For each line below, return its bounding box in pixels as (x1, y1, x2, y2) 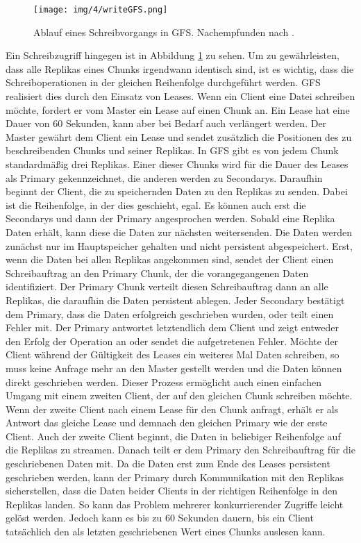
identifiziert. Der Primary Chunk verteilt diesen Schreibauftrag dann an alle (6, 279, 328, 294)
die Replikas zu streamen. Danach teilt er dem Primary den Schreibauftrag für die (6, 442, 355, 457)
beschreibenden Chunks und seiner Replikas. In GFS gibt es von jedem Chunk (6, 143, 339, 158)
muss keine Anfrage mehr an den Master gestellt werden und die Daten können (6, 360, 342, 375)
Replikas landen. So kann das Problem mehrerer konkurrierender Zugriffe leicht (6, 496, 344, 511)
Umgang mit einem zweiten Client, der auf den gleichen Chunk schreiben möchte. (6, 388, 353, 403)
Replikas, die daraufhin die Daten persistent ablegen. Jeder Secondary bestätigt (6, 292, 345, 307)
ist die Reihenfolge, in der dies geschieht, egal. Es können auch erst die (6, 197, 306, 212)
